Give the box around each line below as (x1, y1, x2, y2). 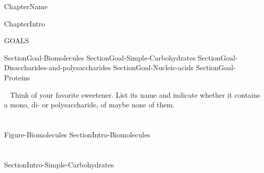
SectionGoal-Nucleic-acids (113, 62, 194, 73)
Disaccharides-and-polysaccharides (4, 62, 111, 73)
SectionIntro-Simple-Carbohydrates (4, 159, 114, 169)
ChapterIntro (4, 18, 45, 28)
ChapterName (4, 1, 48, 11)
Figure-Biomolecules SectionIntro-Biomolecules (4, 129, 150, 139)
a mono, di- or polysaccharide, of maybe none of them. (4, 99, 175, 110)
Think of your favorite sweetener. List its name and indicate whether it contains (10, 89, 260, 100)
